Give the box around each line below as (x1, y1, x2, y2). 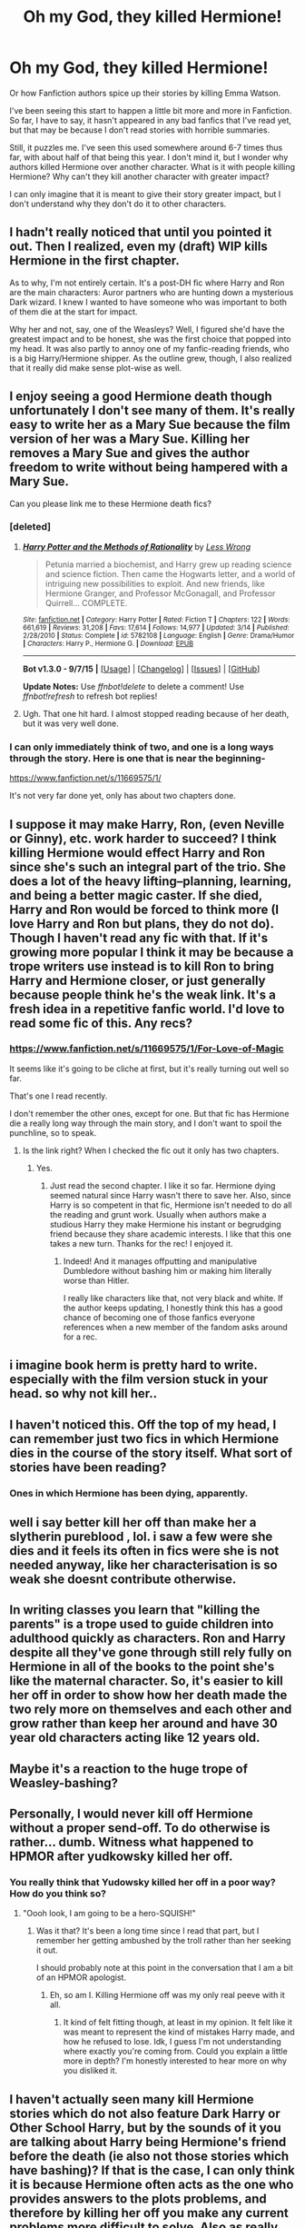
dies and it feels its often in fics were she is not (9, 1543, 280, 1558)
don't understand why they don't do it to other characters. (9, 198, 227, 209)
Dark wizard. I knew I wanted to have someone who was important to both (9, 296, 288, 307)
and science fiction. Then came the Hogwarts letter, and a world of (44, 568, 296, 579)
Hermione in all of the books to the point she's (9, 1659, 275, 1675)
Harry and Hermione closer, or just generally (9, 972, 266, 988)
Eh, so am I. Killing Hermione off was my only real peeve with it (49, 1990, 286, 2001)
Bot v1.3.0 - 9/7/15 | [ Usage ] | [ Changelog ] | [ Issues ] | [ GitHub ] (22, 663, 261, 674)
